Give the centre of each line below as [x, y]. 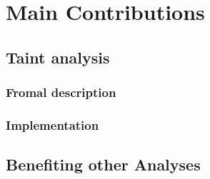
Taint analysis [58, 57]
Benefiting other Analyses [103, 164]
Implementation [52, 124]
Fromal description [61, 92]
